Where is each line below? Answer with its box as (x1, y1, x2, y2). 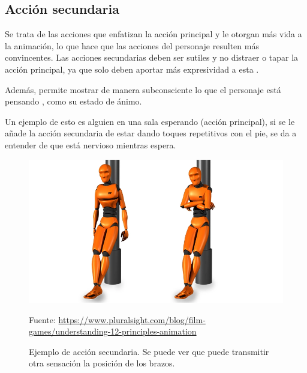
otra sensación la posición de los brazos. (29, 357, 175, 369)
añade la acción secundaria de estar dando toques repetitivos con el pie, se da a (5, 127, 297, 139)
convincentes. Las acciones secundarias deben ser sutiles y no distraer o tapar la (5, 51, 299, 64)
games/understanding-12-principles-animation (29, 325, 197, 338)
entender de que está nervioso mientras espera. (5, 138, 176, 151)
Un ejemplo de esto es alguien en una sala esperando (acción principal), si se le (5, 115, 295, 127)
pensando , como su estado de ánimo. (5, 95, 142, 108)
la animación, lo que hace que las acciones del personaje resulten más (5, 39, 259, 52)
